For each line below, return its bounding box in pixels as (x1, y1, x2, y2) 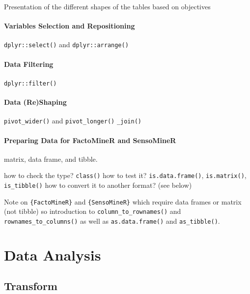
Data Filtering (4, 59, 54, 69)
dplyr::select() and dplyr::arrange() (4, 39, 129, 50)
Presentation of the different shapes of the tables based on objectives (4, 1, 211, 11)
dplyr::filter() (4, 80, 57, 87)
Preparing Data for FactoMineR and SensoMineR (4, 135, 176, 145)
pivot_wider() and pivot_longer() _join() (4, 116, 142, 126)
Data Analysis (4, 244, 101, 265)
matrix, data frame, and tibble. (4, 153, 98, 164)
